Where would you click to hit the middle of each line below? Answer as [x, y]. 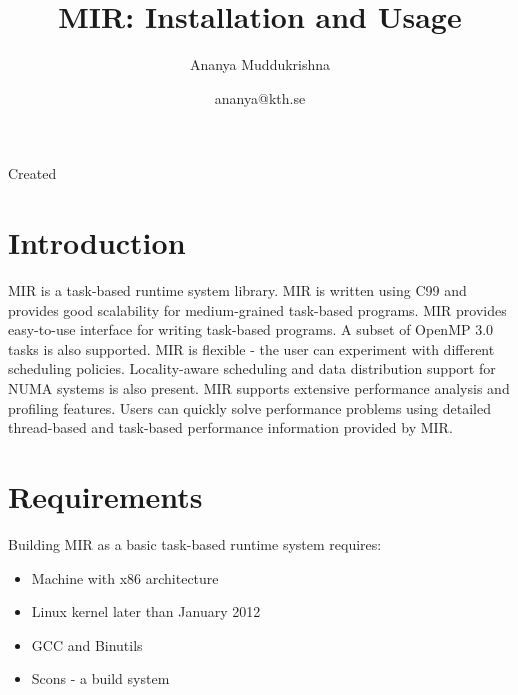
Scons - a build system [100, 678]
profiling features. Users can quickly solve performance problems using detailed [249, 407]
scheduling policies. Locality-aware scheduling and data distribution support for [252, 368]
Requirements [105, 495]
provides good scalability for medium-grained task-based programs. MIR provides [257, 309]
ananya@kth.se [260, 97]
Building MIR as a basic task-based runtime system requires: [195, 543]
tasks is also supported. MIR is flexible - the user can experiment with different [251, 348]
